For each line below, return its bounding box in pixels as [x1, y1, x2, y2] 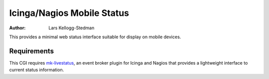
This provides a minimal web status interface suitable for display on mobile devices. [9, 34, 181, 40]
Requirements [9, 47, 54, 55]
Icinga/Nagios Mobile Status [9, 7, 130, 18]
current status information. [9, 67, 64, 73]
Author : [9, 25, 26, 31]
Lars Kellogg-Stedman [48, 25, 95, 31]
